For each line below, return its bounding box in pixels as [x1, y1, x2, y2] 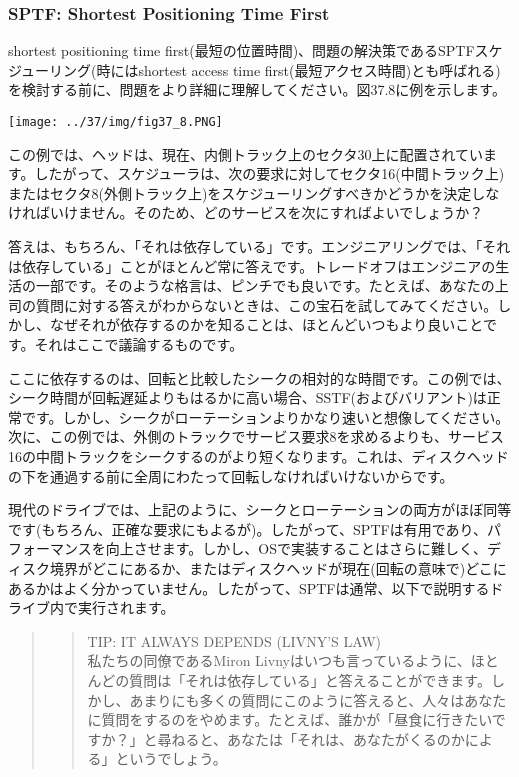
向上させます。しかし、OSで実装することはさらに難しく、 [105, 538, 487, 559]
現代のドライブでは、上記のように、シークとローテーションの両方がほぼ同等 [8, 499, 512, 520]
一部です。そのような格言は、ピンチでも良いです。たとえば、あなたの [35, 275, 495, 296]
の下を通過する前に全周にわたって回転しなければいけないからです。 [8, 465, 454, 486]
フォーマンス [8, 538, 92, 559]
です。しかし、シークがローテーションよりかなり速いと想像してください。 [21, 406, 510, 427]
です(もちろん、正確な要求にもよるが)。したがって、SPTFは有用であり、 [8, 518, 487, 539]
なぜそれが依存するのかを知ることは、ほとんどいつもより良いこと [49, 314, 483, 335]
